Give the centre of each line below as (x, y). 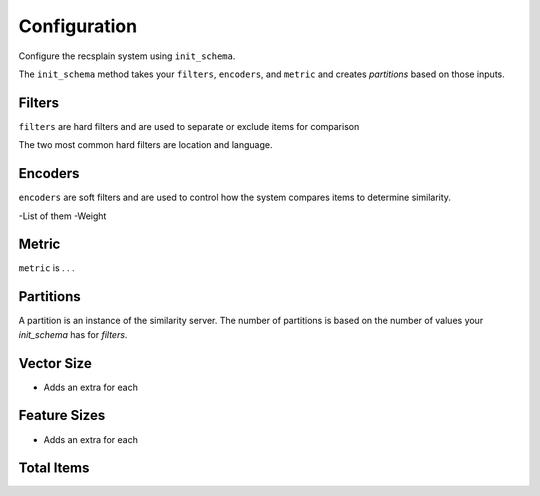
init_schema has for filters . (73, 334)
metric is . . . (46, 268)
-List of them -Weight (62, 216)
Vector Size (55, 363)
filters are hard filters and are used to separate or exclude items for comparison (189, 126)
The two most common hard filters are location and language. (145, 145)
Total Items (54, 468)
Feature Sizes (62, 415)
